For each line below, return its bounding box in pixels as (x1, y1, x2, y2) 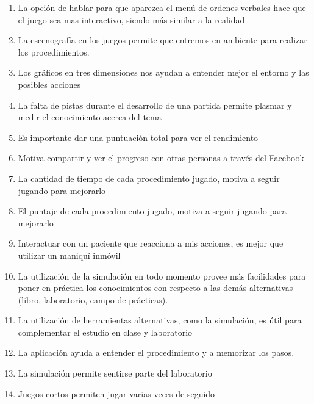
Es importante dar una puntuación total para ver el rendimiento (18, 131, 259, 143)
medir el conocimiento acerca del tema (18, 110, 162, 123)
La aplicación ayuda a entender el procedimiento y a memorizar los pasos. (18, 346, 294, 359)
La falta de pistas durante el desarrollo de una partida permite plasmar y (18, 98, 292, 111)
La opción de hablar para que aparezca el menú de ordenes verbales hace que (18, 1, 306, 13)
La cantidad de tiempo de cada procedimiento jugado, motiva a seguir (18, 171, 280, 184)
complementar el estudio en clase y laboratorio (18, 325, 193, 338)
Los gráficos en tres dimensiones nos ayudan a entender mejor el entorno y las (18, 66, 309, 79)
